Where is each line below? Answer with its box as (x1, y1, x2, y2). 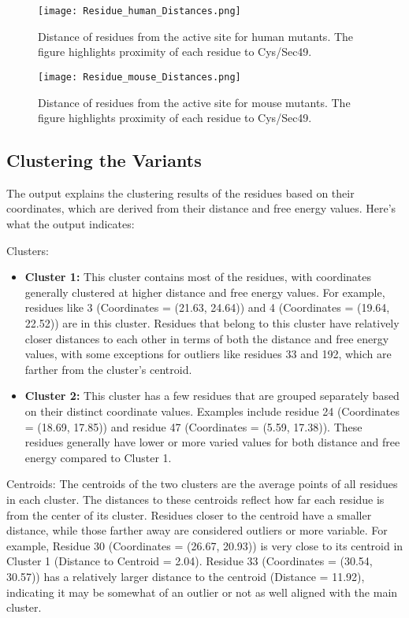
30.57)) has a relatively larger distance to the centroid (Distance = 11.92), (6, 568, 365, 584)
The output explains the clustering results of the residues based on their (6, 184, 355, 201)
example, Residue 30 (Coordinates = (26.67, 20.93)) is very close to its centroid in (6, 537, 403, 553)
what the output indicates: (6, 216, 135, 232)
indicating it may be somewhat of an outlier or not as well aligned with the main (6, 583, 398, 600)
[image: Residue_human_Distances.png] (38, 6, 241, 17)
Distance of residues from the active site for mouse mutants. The (38, 94, 351, 110)
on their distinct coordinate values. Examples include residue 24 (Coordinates (24, 403, 400, 420)
